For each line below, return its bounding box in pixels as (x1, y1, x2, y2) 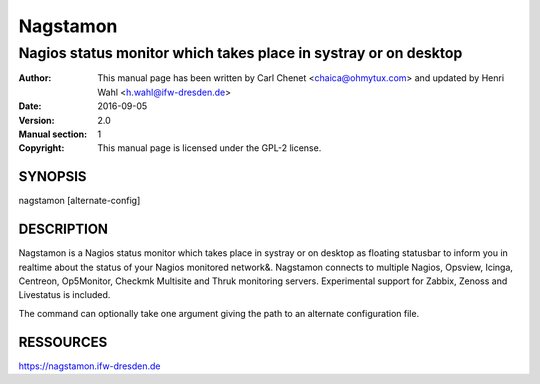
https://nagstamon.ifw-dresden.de (18, 360, 161, 372)
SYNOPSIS (18, 168, 87, 185)
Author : (18, 72, 52, 84)
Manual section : (18, 128, 88, 140)
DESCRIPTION (18, 221, 109, 238)
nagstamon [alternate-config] (18, 195, 141, 207)
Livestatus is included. (18, 289, 111, 301)
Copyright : (18, 142, 65, 154)
